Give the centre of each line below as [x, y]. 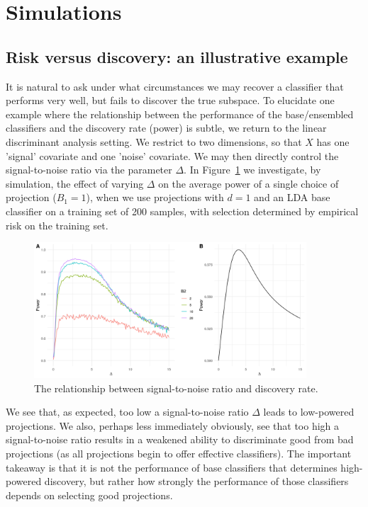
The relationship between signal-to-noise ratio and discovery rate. [176, 388]
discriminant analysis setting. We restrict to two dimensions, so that [154, 141]
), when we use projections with [155, 197]
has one [333, 141]
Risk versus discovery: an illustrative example [177, 56]
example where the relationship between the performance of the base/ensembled [180, 114]
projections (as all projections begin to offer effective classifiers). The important [179, 454]
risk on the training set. [57, 225]
